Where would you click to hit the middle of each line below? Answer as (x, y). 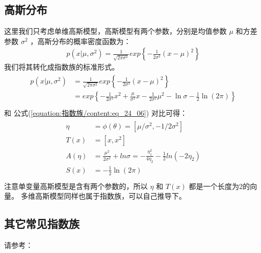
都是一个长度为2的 (219, 186)
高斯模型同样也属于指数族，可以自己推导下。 (111, 196)
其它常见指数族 (42, 224)
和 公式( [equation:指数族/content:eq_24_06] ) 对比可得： (96, 113)
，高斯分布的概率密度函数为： (81, 41)
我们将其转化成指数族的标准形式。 (62, 67)
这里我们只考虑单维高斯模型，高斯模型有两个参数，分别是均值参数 (115, 31)
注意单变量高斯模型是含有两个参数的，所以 (76, 186)
